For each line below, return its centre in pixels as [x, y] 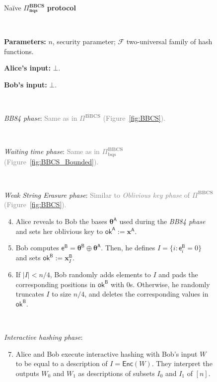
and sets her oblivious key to [59, 231]
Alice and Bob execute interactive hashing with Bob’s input [107, 353]
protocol [61, 7]
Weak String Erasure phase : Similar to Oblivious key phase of [97, 194]
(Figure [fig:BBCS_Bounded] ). [51, 161]
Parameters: [25, 41]
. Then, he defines [128, 248]
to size [62, 294]
